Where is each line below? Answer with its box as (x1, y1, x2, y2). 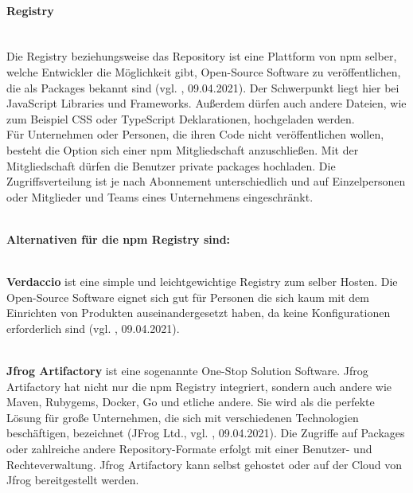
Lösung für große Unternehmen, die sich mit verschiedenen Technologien (6, 409, 359, 425)
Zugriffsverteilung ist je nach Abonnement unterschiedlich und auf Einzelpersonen (6, 173, 406, 190)
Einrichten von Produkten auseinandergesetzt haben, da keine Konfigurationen (6, 304, 391, 321)
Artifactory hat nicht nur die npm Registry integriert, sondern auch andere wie (6, 378, 392, 394)
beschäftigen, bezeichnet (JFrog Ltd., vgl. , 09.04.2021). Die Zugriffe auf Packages (6, 425, 405, 441)
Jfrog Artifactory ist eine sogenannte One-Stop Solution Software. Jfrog (6, 362, 368, 379)
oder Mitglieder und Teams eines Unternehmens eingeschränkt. (6, 188, 314, 205)
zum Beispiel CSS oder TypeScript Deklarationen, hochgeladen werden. (6, 110, 355, 127)
